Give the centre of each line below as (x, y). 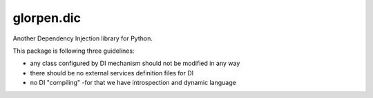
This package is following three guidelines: (74, 51)
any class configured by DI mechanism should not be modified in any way (135, 63)
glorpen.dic (47, 18)
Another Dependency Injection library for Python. (83, 38)
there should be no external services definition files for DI (112, 73)
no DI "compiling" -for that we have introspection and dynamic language (133, 83)
